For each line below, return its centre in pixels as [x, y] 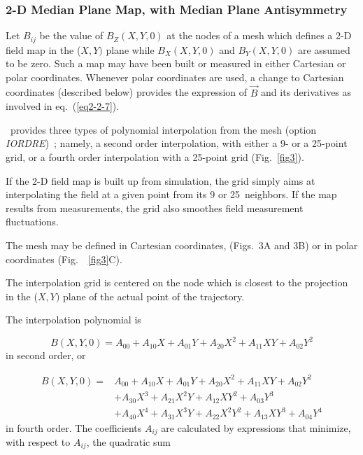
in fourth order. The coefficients [74, 427]
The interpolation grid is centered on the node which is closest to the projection [177, 282]
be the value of [71, 35]
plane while [130, 49]
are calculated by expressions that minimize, [256, 427]
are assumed [324, 49]
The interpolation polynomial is [73, 320]
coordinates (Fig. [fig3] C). [64, 259]
